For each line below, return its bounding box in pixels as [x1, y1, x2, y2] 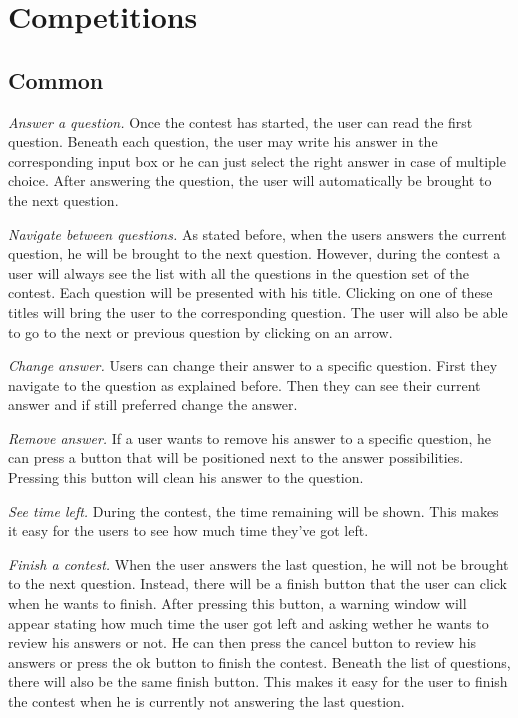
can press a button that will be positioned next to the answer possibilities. [8, 447, 464, 468]
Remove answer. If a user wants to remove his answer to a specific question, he [8, 427, 492, 448]
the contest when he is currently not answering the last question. [8, 691, 405, 712]
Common [8, 64, 104, 95]
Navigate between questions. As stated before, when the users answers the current [8, 223, 507, 244]
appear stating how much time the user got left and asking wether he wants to [8, 612, 489, 633]
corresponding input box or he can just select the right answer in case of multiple [8, 150, 506, 171]
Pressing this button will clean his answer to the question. [8, 467, 364, 488]
